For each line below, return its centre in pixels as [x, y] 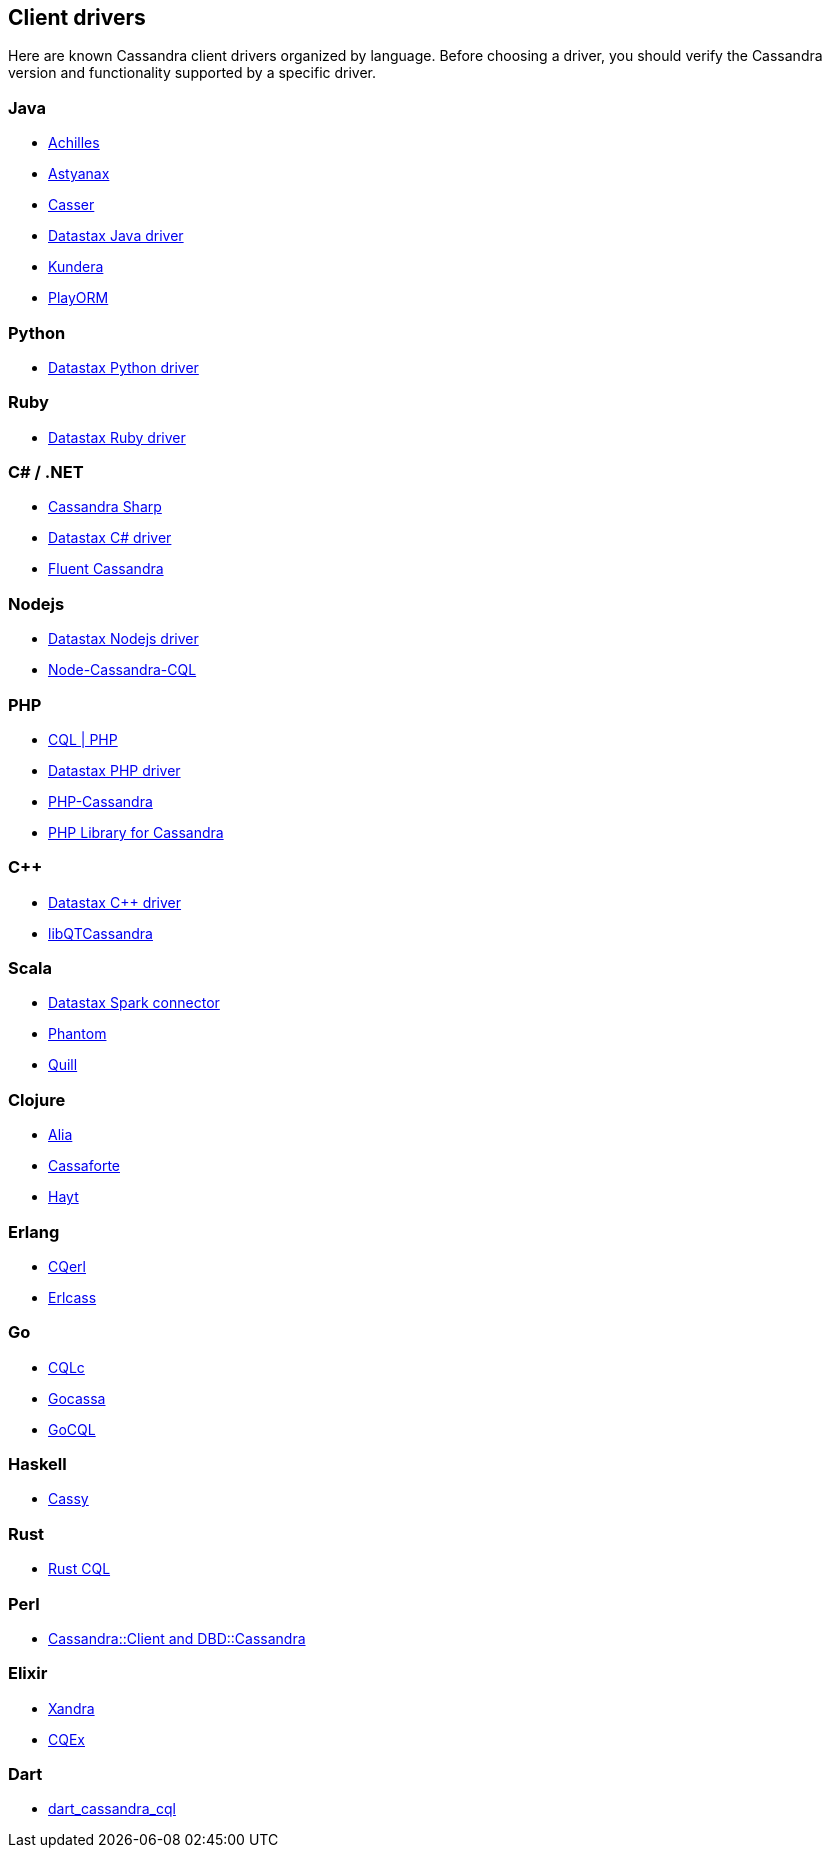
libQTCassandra [100, 933]
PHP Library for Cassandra [136, 832]
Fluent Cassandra [106, 569]
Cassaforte [84, 1166]
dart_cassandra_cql [112, 1809]
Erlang [34, 1231]
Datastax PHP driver [114, 770]
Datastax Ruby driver [117, 437]
